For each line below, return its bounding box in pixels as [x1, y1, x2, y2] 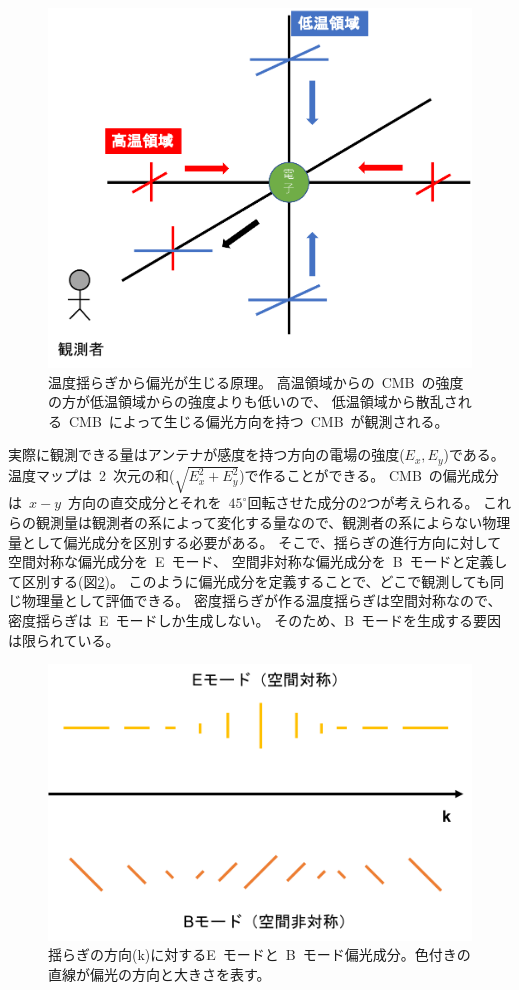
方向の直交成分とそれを [68, 492, 222, 513]
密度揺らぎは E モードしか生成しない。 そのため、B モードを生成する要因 [8, 609, 502, 630]
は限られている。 [8, 629, 120, 650]
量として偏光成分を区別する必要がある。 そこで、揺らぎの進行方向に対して [8, 531, 502, 552]
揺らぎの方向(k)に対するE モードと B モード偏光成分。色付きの [48, 944, 471, 965]
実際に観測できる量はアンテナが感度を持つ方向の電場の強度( [8, 444, 405, 465]
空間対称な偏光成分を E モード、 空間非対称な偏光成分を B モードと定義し [8, 551, 508, 572]
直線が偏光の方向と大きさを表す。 [48, 964, 271, 985]
